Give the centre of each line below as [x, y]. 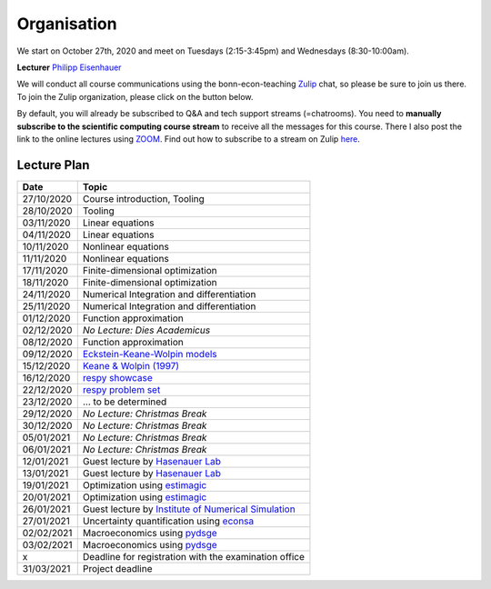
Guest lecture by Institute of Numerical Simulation [189, 509]
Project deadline [117, 568]
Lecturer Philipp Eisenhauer [69, 67]
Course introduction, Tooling [143, 198]
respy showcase [118, 377]
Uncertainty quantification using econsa [168, 521]
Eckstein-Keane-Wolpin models [150, 354]
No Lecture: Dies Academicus [146, 330]
